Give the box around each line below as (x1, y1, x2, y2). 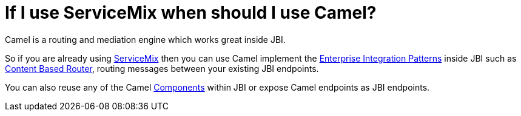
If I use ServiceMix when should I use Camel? (5, 2, 377, 23)
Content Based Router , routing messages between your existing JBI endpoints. (5, 63, 319, 74)
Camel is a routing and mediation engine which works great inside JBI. (5, 34, 286, 45)
